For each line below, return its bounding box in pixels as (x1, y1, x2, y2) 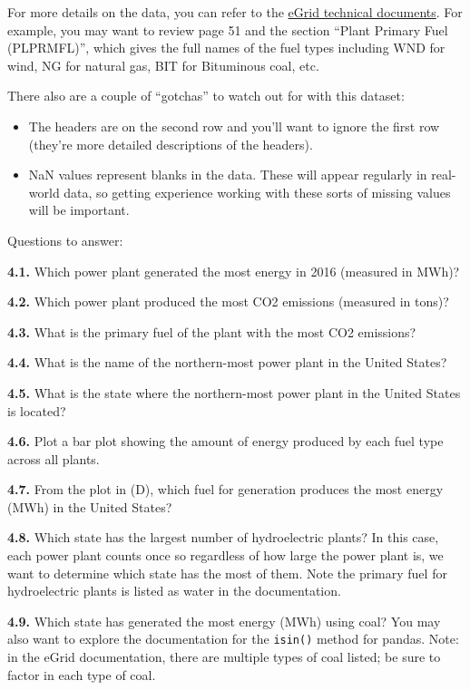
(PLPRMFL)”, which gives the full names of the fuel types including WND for (7, 38, 446, 57)
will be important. (28, 200, 130, 219)
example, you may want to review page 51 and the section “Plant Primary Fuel (7, 20, 448, 39)
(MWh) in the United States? (7, 497, 172, 516)
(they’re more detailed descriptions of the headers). (28, 134, 313, 153)
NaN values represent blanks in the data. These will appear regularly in (28, 165, 427, 184)
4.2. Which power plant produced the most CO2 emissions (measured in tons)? (7, 292, 449, 311)
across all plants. (7, 449, 100, 468)
